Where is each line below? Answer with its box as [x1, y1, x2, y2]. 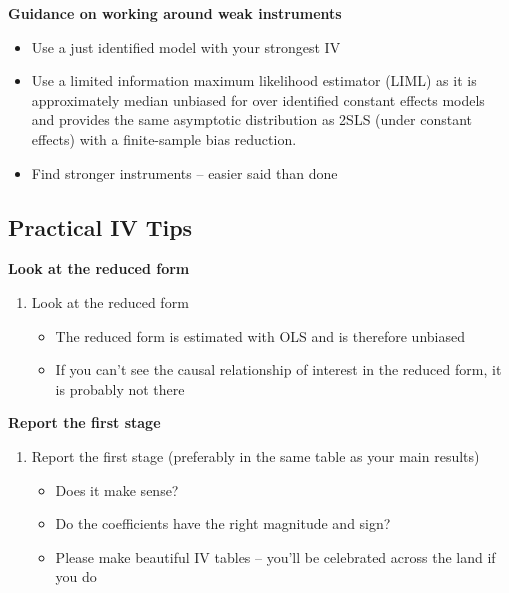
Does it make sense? [55, 479, 179, 500]
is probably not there [55, 378, 185, 399]
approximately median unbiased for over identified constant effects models [31, 89, 485, 110]
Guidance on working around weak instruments [8, 3, 342, 23]
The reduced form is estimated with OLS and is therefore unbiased [55, 325, 465, 346]
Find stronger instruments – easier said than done [31, 162, 338, 183]
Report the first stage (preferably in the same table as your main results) [31, 445, 480, 466]
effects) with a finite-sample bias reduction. [31, 128, 297, 149]
